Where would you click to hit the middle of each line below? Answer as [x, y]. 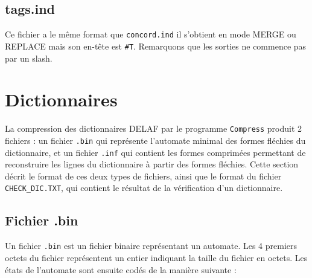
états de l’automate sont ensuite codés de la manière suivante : [121, 269]
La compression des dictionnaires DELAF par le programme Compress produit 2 [154, 128]
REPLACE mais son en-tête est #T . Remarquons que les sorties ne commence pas [156, 46]
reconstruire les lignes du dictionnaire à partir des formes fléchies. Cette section [152, 164]
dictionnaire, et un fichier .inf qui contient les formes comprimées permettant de [155, 152]
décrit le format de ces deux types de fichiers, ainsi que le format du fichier [143, 176]
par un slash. [29, 58]
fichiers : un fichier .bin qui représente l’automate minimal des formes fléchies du [155, 140]
